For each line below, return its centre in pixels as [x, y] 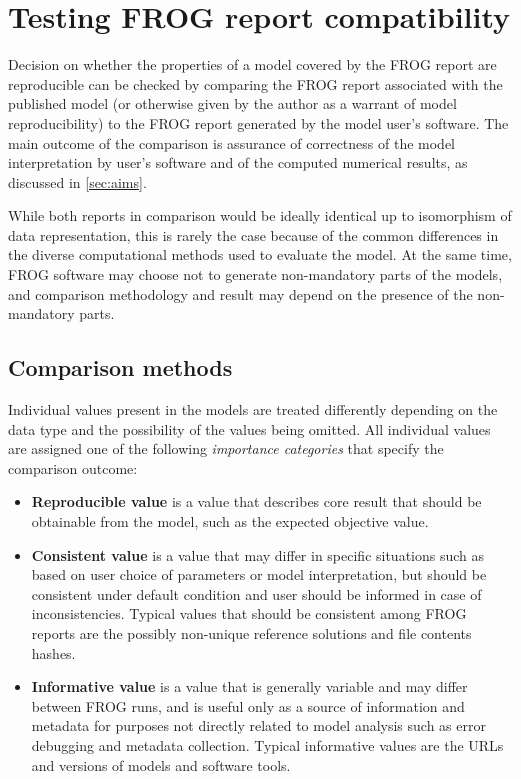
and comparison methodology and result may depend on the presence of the [240, 293]
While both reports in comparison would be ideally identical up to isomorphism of [260, 215]
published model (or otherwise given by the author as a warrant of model [232, 103]
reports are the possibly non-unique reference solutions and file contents [251, 632]
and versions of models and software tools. [161, 764]
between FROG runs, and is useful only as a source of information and [248, 705]
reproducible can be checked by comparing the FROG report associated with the [255, 83]
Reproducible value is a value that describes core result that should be [256, 501]
